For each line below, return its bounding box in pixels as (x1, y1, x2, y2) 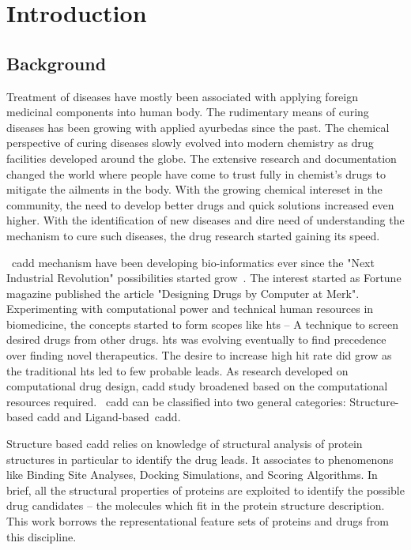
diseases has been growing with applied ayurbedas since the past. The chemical (6, 119, 390, 135)
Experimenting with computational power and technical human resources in (6, 300, 374, 317)
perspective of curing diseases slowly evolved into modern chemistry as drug (6, 134, 374, 151)
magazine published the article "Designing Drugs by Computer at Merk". (6, 284, 360, 301)
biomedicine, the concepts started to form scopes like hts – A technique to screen (6, 315, 398, 332)
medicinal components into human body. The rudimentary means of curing (6, 104, 369, 120)
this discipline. (6, 528, 77, 544)
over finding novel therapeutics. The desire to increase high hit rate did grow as (6, 347, 392, 364)
